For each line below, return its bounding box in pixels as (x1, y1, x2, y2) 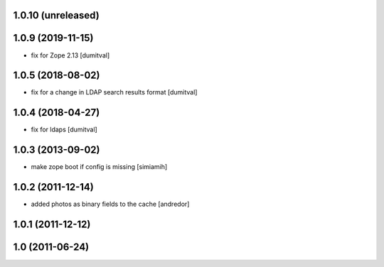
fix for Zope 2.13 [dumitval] (31, 50, 110, 60)
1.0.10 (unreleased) (13, 9, 100, 21)
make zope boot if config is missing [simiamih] (31, 163, 168, 171)
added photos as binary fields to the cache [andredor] (31, 200, 190, 209)
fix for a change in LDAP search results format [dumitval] (31, 88, 198, 97)
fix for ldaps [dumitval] (31, 125, 97, 134)
